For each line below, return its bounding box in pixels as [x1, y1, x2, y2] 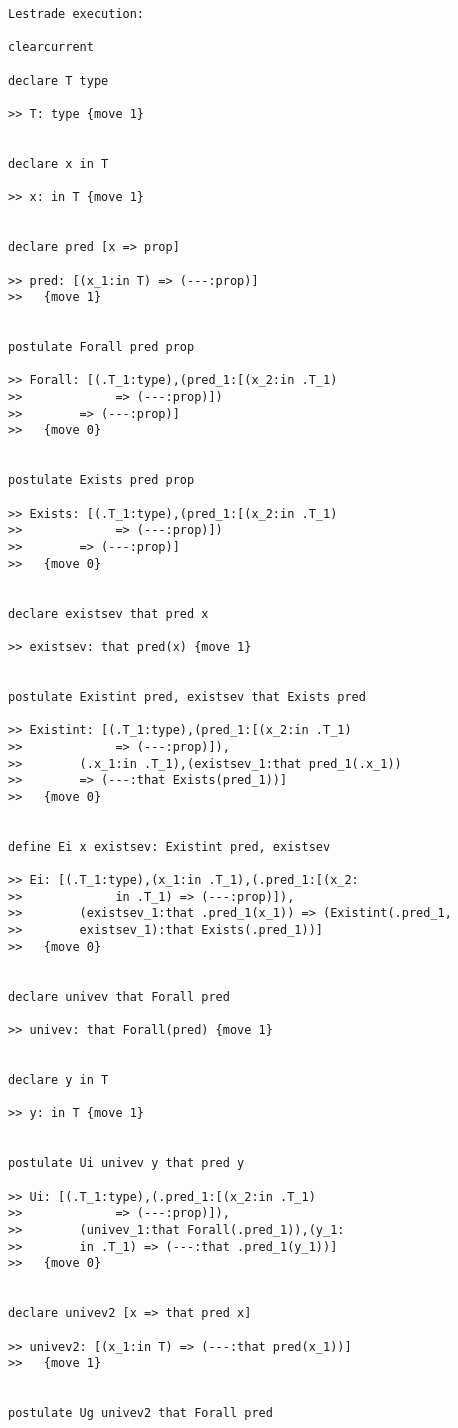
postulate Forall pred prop [8, 340, 195, 355]
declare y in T [8, 1073, 109, 1087]
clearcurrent [8, 40, 94, 55]
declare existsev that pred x [8, 606, 209, 621]
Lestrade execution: [8, 7, 145, 21]
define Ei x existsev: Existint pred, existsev [8, 839, 331, 854]
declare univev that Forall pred [8, 989, 230, 1004]
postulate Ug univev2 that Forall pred [8, 1406, 273, 1421]
